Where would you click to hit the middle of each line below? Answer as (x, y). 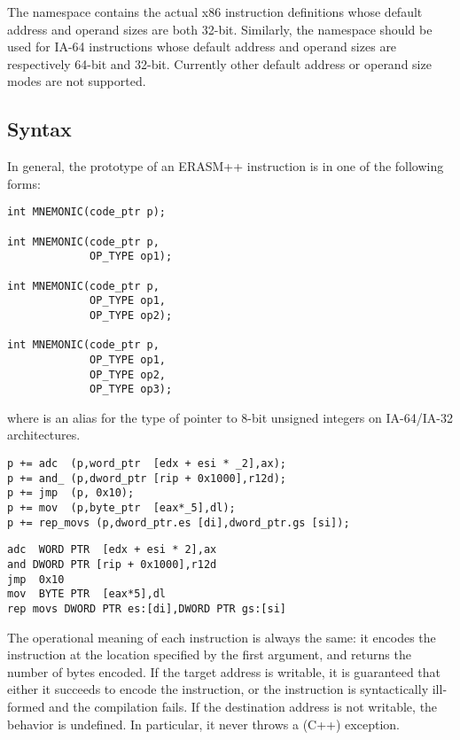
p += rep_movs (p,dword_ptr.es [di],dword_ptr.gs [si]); (179, 522)
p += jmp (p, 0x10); (71, 493)
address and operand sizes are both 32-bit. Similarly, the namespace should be (220, 29)
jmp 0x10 (36, 579)
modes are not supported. (77, 81)
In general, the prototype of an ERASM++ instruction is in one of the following (226, 166)
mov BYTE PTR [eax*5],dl (86, 594)
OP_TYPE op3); (131, 389)
